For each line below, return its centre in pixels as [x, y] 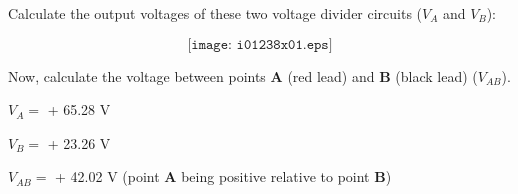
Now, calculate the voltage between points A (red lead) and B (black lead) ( [243, 75]
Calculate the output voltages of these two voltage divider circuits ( [215, 13]
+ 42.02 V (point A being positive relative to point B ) [223, 176]
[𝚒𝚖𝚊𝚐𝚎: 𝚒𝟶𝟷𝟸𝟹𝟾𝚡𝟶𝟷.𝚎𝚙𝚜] [260, 44]
